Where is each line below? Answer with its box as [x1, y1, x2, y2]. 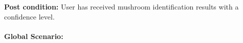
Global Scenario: [4, 30, 63, 41]
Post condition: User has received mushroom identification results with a [4, 1, 239, 11]
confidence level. [4, 11, 55, 21]
